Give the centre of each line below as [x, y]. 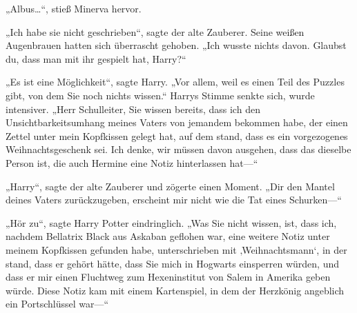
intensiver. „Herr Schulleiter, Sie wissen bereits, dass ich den [133, 109]
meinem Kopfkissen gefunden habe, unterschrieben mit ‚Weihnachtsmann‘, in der [176, 249]
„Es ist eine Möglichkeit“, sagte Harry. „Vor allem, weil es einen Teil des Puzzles [175, 82]
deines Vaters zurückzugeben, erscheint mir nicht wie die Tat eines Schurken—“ [174, 200]
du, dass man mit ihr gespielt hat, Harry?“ [96, 58]
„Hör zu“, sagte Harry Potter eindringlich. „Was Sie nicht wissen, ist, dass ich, [171, 222]
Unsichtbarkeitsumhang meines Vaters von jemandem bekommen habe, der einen [177, 122]
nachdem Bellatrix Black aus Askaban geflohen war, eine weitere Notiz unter [168, 236]
